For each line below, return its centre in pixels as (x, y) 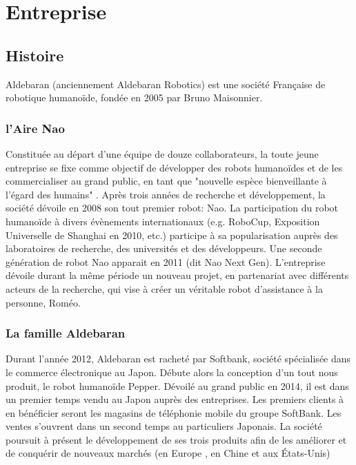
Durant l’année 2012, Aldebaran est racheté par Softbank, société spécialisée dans (178, 359)
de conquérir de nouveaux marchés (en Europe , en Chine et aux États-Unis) (168, 453)
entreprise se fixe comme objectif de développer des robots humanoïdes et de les (174, 167)
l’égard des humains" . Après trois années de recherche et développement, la (166, 194)
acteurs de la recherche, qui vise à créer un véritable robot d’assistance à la (164, 288)
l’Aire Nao (35, 128)
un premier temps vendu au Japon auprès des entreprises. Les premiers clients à (175, 399)
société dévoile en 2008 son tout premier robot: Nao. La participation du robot (172, 208)
